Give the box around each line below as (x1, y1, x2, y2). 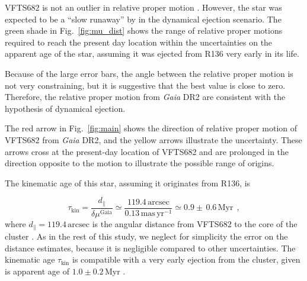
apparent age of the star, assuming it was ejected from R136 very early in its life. (5, 47, 299, 60)
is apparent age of (5, 264, 70, 277)
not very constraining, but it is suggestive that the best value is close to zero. (5, 79, 286, 91)
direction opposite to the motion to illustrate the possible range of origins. (5, 157, 274, 169)
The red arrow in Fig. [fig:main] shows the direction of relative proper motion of (5, 122, 298, 134)
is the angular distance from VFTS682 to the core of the (92, 217, 298, 230)
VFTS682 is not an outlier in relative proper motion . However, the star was (5, 1, 282, 13)
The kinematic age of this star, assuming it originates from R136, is (5, 176, 251, 189)
